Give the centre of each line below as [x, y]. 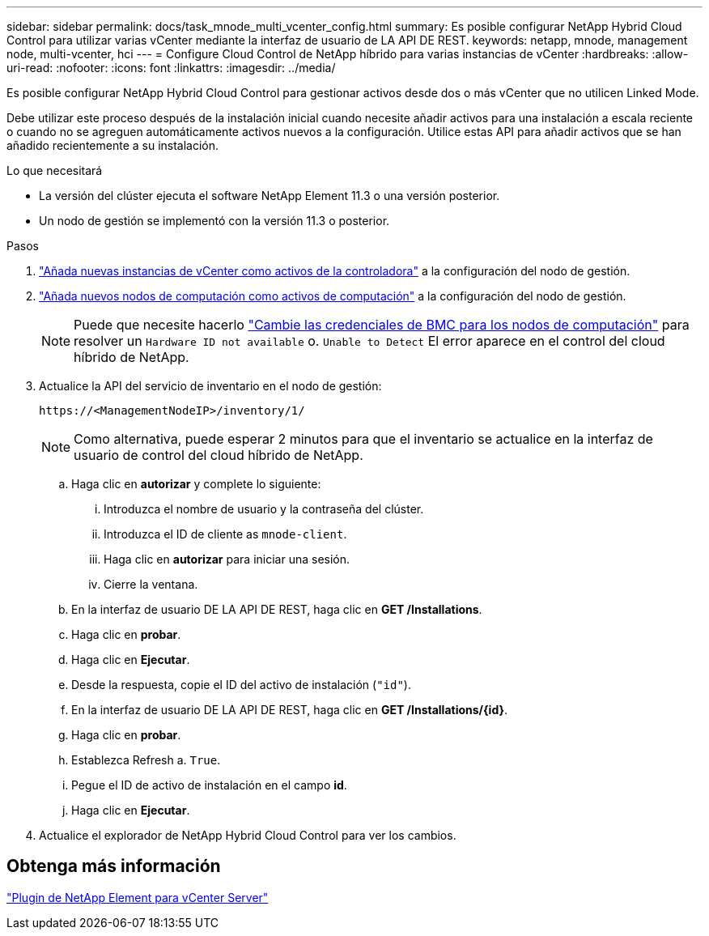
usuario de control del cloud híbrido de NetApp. [219, 455]
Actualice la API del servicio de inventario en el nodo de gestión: [210, 386]
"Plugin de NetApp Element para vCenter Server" [138, 897]
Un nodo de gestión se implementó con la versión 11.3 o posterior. [214, 221]
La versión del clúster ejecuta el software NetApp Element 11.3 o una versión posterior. [270, 196]
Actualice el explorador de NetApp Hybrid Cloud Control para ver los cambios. [248, 835]
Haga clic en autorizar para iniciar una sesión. [227, 559]
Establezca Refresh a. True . [146, 760]
